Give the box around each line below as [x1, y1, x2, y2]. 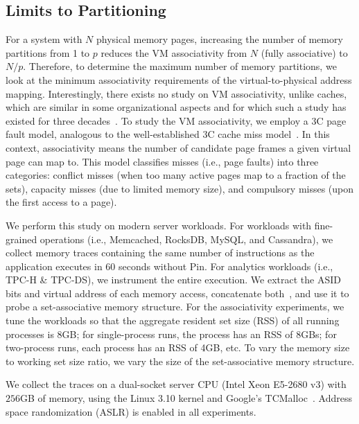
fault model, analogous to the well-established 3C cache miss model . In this [6, 127, 330, 141]
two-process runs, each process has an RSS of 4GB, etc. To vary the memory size [6, 340, 350, 355]
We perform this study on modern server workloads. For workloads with [6, 218, 312, 232]
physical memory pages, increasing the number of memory [96, 32, 343, 46]
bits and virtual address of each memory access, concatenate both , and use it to [6, 285, 349, 300]
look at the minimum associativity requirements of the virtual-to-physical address [6, 72, 352, 87]
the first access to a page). [6, 195, 117, 209]
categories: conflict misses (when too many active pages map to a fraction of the [6, 168, 346, 182]
